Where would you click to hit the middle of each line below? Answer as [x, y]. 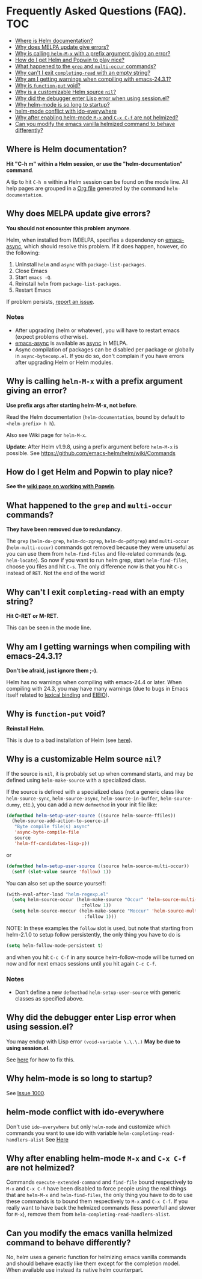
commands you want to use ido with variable [62, 1133]
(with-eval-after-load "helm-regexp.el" [58, 894]
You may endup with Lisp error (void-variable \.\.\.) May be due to [93, 1042]
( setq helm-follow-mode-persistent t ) [55, 945]
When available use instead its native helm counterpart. [75, 1270]
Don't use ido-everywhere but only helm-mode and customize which [88, 1127]
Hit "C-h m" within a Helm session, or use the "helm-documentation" [95, 163]
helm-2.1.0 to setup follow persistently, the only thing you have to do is [93, 934]
